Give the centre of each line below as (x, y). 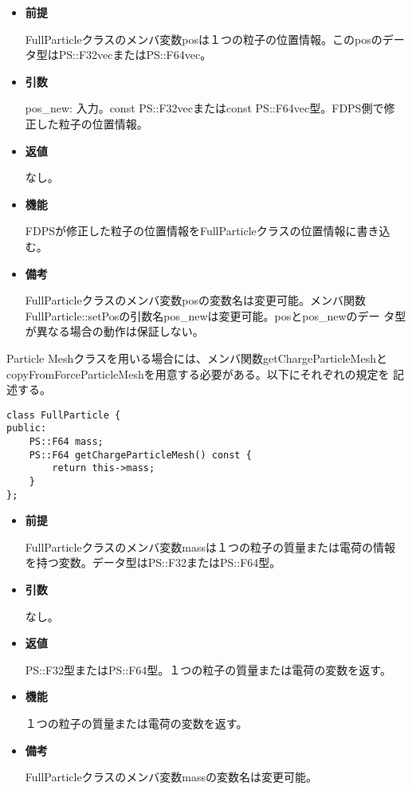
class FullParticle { (64, 415)
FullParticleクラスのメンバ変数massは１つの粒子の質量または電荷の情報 (210, 546)
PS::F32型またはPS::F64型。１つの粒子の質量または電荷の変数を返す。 (208, 669)
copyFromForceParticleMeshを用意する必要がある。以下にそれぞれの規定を (198, 373)
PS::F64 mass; (66, 442)
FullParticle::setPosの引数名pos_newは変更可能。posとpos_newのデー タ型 (216, 315)
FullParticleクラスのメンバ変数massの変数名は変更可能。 (171, 777)
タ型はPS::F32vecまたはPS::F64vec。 (118, 55)
